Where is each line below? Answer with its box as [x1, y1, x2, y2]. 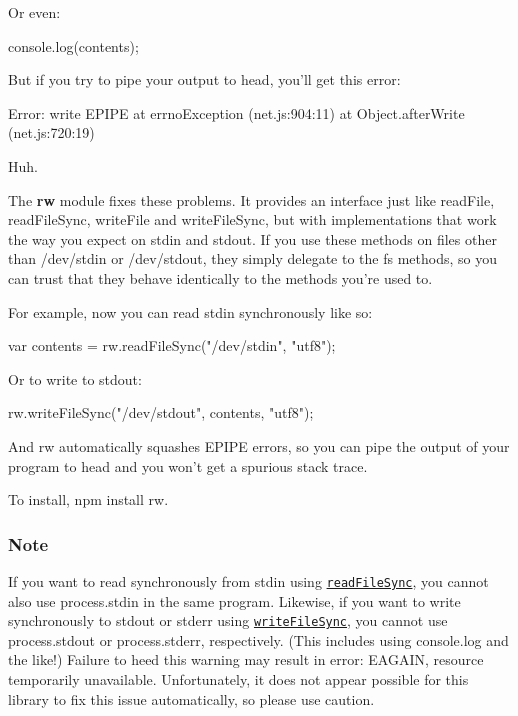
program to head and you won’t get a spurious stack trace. [8, 455, 368, 476]
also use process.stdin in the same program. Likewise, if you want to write [8, 590, 461, 611]
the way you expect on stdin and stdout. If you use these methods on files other [8, 228, 497, 249]
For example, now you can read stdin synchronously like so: [8, 301, 373, 322]
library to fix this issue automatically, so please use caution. [8, 688, 375, 709]
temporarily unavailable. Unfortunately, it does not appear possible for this [8, 669, 469, 689]
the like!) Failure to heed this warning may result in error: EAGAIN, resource [8, 649, 484, 670]
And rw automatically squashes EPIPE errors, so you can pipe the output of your [8, 435, 510, 456]
